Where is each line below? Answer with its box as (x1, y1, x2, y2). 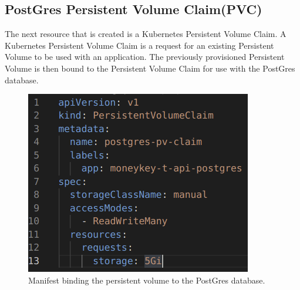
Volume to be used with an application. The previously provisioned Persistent (5, 50, 285, 63)
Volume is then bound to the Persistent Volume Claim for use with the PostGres (5, 62, 295, 74)
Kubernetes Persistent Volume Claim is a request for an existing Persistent (5, 39, 274, 51)
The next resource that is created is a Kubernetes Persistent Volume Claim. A (5, 28, 286, 40)
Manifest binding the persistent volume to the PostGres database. (28, 274, 265, 286)
